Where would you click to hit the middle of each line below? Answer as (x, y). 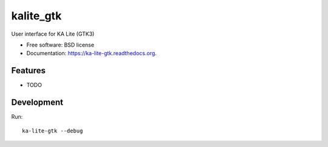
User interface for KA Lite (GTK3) (53, 34)
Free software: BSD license (60, 45)
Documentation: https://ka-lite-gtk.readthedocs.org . (92, 53)
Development (37, 103)
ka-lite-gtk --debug (53, 131)
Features (28, 70)
